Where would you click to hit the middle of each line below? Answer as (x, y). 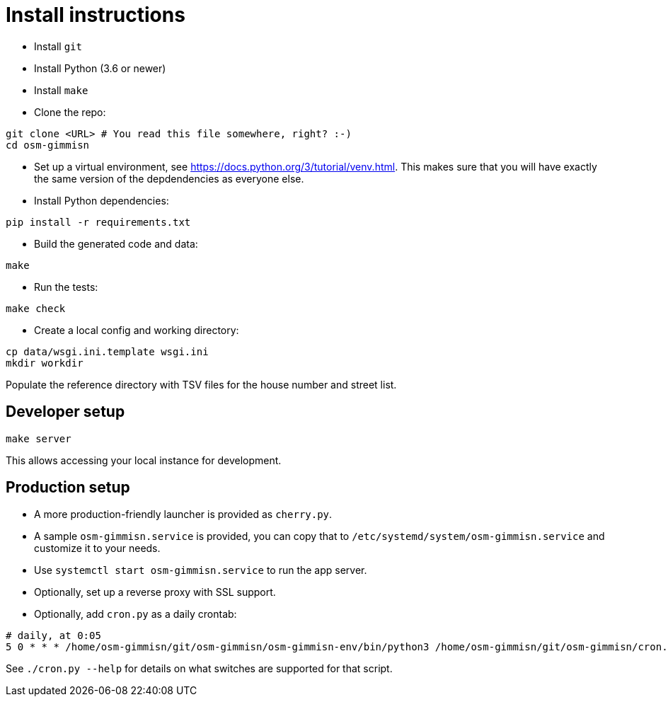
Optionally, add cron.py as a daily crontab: (136, 614)
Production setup (68, 488)
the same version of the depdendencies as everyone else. (169, 178)
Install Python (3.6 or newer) (100, 68)
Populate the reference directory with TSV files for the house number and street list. (201, 384)
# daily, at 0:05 (53, 636)
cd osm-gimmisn (48, 145)
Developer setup (65, 412)
